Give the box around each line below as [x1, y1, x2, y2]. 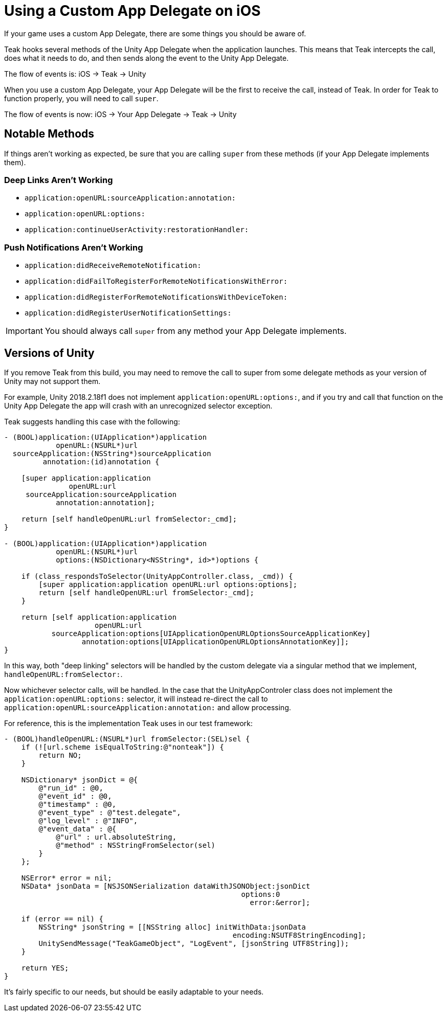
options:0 [241, 890, 280, 898]
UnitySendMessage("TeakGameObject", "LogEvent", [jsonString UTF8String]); [38, 939, 349, 947]
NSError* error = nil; [21, 873, 112, 882]
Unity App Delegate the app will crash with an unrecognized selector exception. [4, 401, 273, 410]
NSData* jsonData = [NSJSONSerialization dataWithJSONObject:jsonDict [21, 882, 310, 890]
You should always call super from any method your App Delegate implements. [44, 326, 347, 336]
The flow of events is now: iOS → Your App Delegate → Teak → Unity [4, 109, 237, 119]
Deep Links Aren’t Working [4, 174, 113, 185]
